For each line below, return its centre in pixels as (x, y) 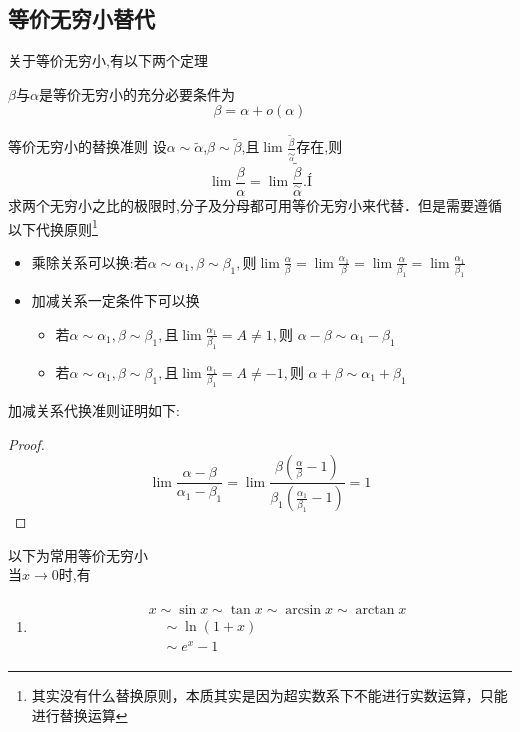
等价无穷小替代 (81, 18)
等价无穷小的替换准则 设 (87, 146)
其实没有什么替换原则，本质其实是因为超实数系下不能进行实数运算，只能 (269, 695)
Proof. (26, 443)
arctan (375, 610)
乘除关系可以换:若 (89, 261)
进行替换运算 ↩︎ (79, 714)
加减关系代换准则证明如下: (94, 410)
